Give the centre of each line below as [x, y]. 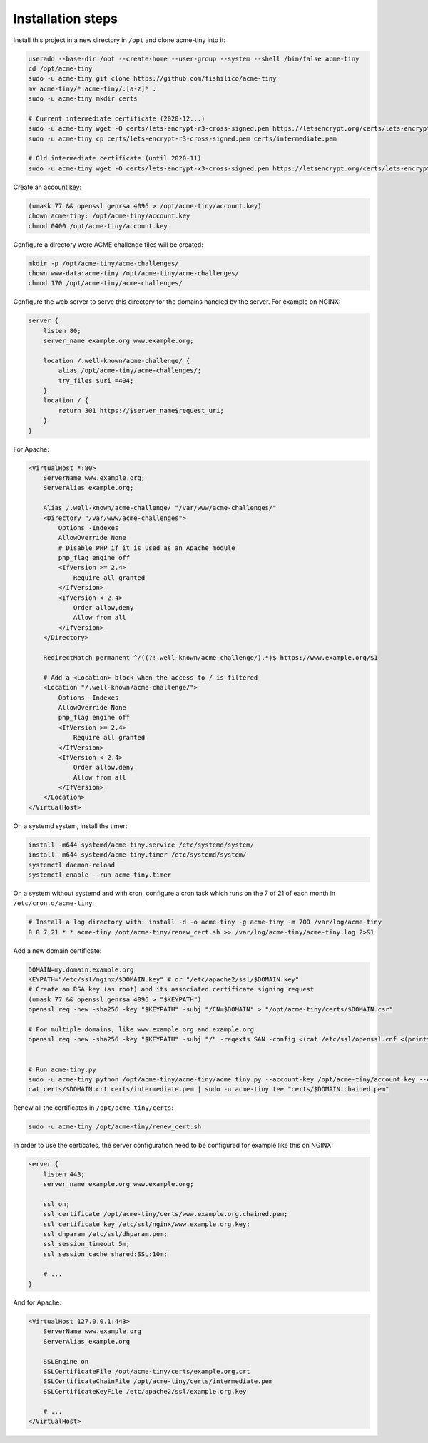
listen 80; [62, 331]
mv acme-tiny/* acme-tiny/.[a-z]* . [92, 88]
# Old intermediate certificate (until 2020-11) [115, 158]
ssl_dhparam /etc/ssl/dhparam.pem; [105, 1234]
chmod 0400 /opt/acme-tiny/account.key [98, 226]
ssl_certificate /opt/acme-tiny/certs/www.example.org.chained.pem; [165, 1214]
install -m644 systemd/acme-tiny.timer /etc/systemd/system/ [137, 855]
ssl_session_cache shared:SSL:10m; [105, 1254]
